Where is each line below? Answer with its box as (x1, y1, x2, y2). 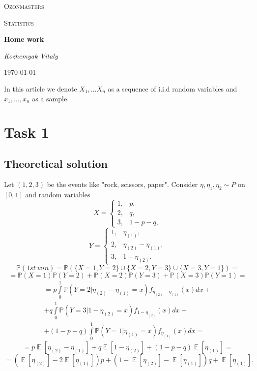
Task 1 (4, 122, 49, 142)
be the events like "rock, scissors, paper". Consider (47, 179, 198, 189)
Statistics (4, 17, 34, 28)
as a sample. (32, 93, 69, 103)
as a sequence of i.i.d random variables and (108, 83, 237, 93)
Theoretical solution (4, 155, 108, 171)
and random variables (25, 189, 90, 199)
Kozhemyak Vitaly (4, 50, 58, 61)
